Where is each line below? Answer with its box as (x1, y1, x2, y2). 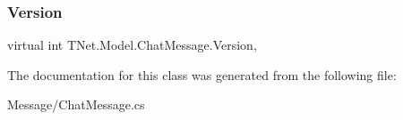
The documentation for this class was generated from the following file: (7, 65, 397, 84)
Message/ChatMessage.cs (7, 95, 145, 114)
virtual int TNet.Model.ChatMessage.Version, (7, 36, 257, 54)
